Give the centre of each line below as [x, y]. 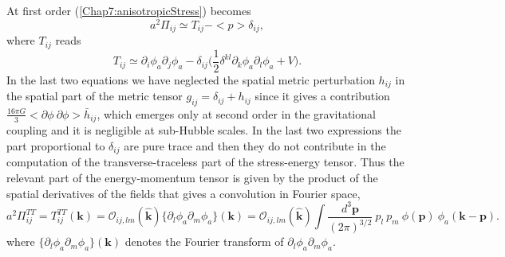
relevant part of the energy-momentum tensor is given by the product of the [192, 177]
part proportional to [56, 145]
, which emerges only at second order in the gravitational [236, 113]
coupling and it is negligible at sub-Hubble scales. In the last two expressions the [204, 130]
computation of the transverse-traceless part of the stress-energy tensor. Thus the [205, 162]
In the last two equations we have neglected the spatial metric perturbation [191, 79]
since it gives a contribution [322, 96]
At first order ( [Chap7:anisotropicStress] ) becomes [129, 10]
